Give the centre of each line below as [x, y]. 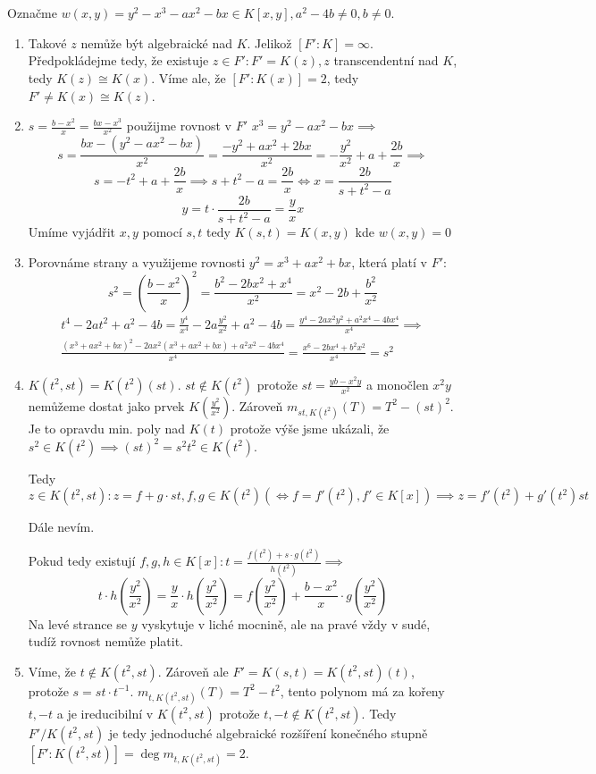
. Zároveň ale [193, 671]
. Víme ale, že [189, 77]
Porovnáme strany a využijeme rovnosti [137, 261]
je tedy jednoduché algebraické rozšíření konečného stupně [268, 732]
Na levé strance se [78, 623]
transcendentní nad [386, 60]
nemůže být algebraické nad [156, 42]
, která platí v [389, 261]
